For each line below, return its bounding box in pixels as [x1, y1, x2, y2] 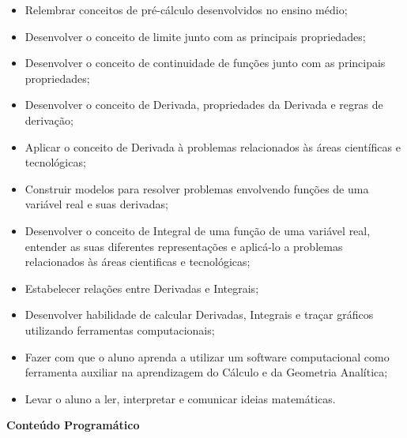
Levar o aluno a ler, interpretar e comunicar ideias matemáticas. [24, 390, 336, 406]
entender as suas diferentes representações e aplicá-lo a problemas [24, 238, 343, 254]
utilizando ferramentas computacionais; [24, 321, 215, 338]
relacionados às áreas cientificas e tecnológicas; [24, 253, 251, 270]
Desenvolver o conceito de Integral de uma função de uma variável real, [24, 222, 371, 238]
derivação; [24, 111, 73, 128]
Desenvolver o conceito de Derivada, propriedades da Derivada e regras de [24, 96, 383, 113]
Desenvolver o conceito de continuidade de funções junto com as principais [24, 54, 386, 71]
